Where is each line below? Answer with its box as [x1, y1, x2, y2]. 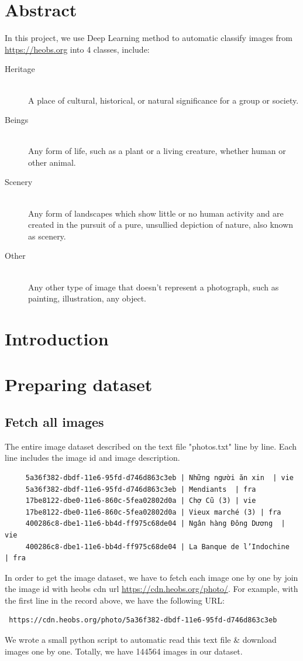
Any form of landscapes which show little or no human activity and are [28, 207, 284, 219]
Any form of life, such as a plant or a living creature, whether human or [28, 145, 286, 157]
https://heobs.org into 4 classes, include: [5, 43, 150, 55]
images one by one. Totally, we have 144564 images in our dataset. [5, 645, 243, 657]
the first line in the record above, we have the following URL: [5, 594, 225, 606]
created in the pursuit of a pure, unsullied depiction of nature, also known [28, 218, 294, 231]
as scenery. [28, 230, 66, 242]
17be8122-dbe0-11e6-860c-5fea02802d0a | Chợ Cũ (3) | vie [25, 496, 256, 505]
